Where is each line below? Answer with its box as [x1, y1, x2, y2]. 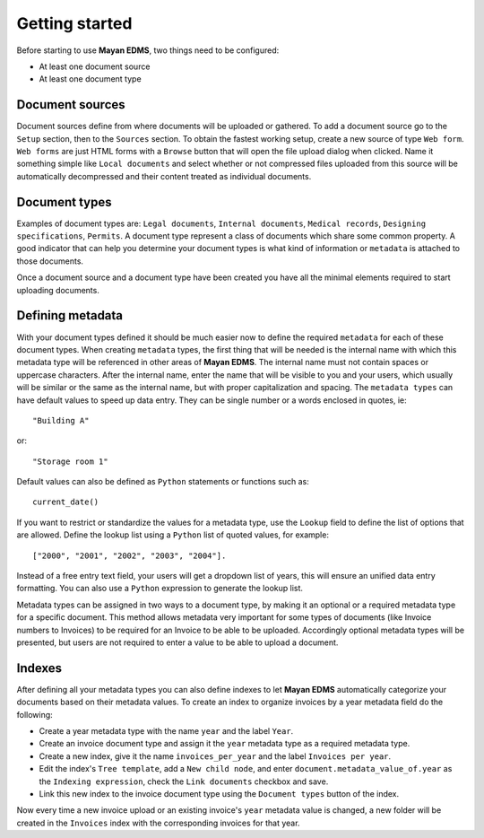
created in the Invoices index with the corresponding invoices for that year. [16, 817, 300, 828]
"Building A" [32, 415, 90, 425]
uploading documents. [16, 284, 100, 295]
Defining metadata [16, 308, 124, 323]
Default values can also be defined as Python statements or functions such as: [16, 476, 309, 487]
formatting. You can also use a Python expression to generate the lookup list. [16, 583, 304, 594]
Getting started [16, 13, 133, 33]
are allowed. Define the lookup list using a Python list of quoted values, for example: [16, 529, 329, 540]
